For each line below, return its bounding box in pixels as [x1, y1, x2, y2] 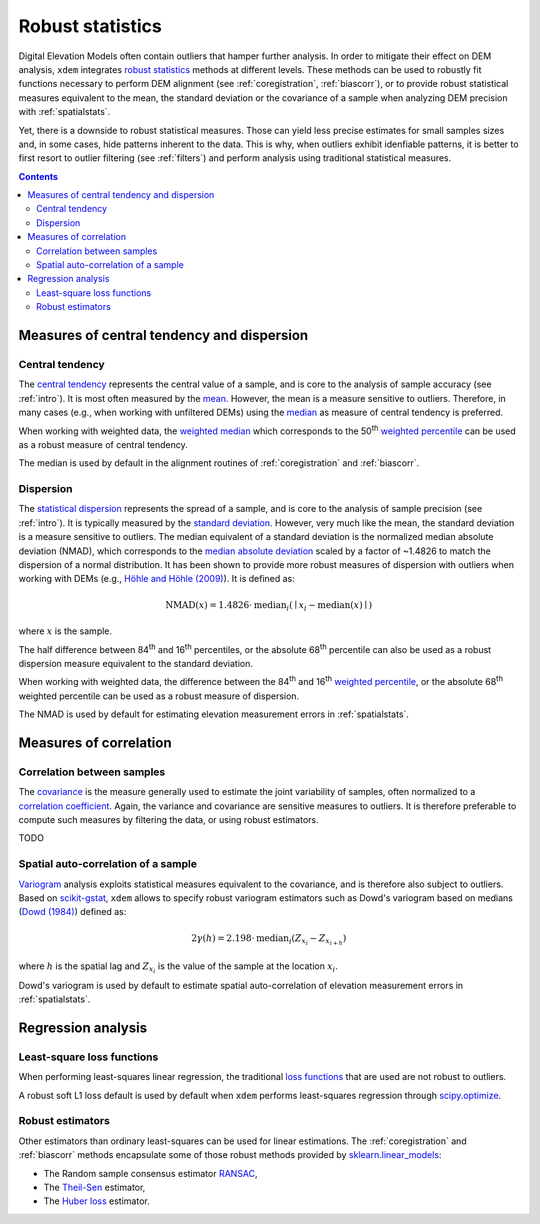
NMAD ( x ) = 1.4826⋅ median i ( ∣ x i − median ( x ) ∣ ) [165, 599, 373, 613]
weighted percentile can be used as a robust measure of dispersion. [18, 690, 300, 702]
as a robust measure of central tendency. [18, 438, 189, 450]
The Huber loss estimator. [43, 1195, 150, 1207]
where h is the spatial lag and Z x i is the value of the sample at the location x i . [18, 960, 339, 975]
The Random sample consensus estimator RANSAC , [43, 1167, 259, 1179]
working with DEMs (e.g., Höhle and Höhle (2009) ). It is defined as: [18, 573, 295, 585]
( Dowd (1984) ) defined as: [18, 906, 127, 918]
